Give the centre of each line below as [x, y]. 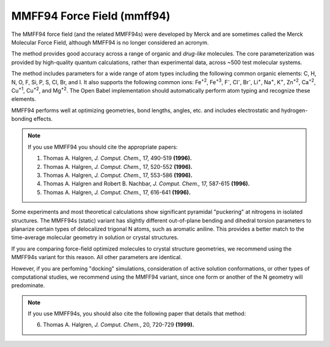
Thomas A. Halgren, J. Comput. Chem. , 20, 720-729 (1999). [119, 325]
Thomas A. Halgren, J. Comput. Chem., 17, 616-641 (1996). [117, 192]
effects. [43, 119]
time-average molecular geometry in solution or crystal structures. [95, 237]
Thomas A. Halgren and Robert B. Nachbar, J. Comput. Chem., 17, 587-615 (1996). [146, 184]
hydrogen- [295, 110]
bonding [22, 119]
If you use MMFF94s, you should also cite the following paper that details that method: [137, 313]
